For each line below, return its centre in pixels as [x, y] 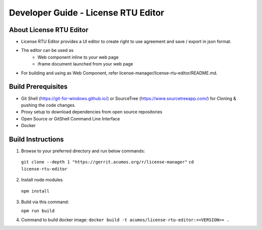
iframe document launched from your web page [85, 64]
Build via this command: [45, 202]
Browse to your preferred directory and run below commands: [83, 151]
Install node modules [42, 180]
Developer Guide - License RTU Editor [87, 13]
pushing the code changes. [49, 105]
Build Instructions [36, 139]
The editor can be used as [47, 50]
